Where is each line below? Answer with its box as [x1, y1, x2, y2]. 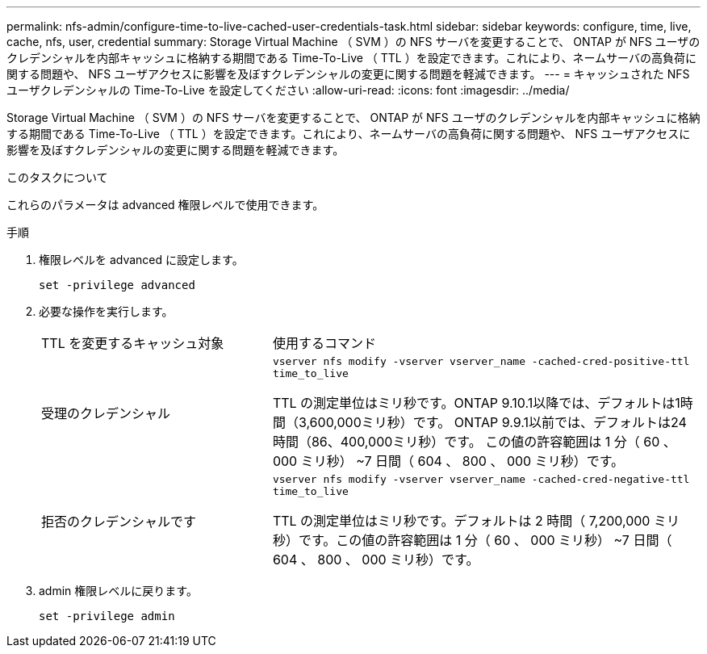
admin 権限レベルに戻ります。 [39, 584, 198, 597]
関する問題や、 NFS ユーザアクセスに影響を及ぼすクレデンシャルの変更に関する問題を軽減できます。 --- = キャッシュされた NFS [6, 67, 690, 81]
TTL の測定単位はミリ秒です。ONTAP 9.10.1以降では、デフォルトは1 [272, 395, 680, 411]
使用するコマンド [272, 335, 376, 351]
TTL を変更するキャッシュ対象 [41, 335, 224, 351]
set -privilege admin [39, 610, 175, 623]
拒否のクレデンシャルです [41, 514, 197, 530]
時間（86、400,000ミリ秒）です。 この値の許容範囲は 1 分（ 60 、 [272, 434, 676, 450]
